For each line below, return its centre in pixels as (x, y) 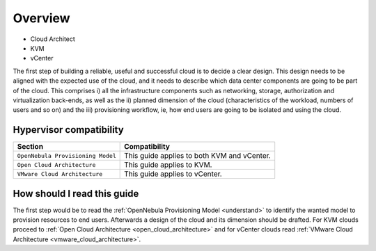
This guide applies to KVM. (168, 165)
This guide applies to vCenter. (173, 174)
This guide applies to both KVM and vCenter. (197, 156)
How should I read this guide (76, 194)
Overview (41, 18)
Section (30, 147)
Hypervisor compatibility (69, 130)
